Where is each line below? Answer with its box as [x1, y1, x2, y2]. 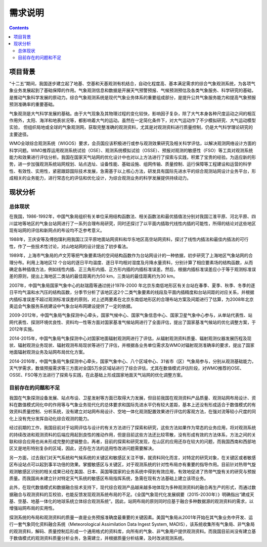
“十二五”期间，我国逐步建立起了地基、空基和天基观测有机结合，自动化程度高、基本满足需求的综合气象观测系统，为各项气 [9, 81, 256, 87]
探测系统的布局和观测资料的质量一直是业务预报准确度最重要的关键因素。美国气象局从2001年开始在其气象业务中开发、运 [9, 514, 253, 520]
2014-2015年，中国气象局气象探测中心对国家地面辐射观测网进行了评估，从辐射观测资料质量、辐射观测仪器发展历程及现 [9, 335, 252, 341]
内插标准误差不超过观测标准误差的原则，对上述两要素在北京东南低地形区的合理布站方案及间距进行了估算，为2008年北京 [9, 296, 254, 302]
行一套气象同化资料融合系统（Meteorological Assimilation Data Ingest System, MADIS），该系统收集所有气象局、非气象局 [9, 521, 255, 527]
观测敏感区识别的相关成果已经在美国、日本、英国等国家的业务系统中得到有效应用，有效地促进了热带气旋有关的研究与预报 [9, 468, 256, 474]
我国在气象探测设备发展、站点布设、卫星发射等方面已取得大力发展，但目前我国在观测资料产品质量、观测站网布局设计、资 [9, 394, 256, 401]
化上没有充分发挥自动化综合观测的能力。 [9, 415, 91, 421]
